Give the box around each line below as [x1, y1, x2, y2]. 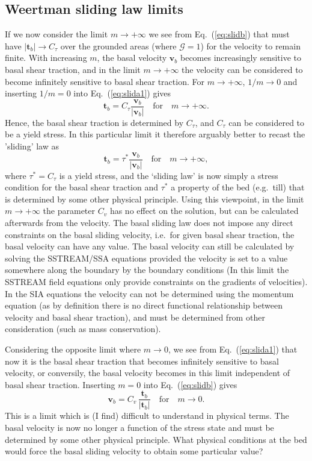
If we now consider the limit [5, 28, 108, 40]
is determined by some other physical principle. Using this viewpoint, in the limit [5, 192, 304, 205]
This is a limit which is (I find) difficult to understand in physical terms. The [5, 409, 289, 422]
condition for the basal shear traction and [5, 181, 159, 193]
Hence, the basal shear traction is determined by [5, 116, 184, 128]
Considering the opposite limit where [5, 342, 141, 355]
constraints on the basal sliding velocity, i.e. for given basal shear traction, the [5, 228, 295, 240]
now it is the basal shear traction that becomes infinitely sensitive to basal [5, 354, 279, 367]
